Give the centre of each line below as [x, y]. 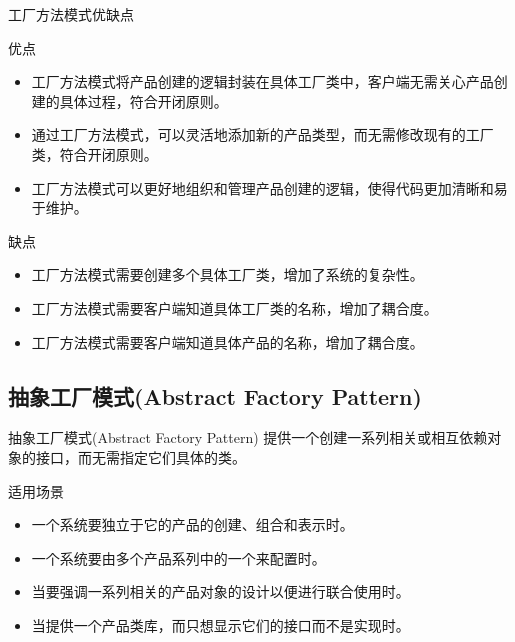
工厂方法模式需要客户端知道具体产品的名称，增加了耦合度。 [227, 341]
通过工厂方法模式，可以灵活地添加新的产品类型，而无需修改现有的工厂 [262, 134]
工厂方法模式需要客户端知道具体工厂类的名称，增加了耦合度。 [234, 307]
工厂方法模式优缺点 [71, 14]
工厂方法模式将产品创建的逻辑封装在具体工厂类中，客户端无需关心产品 [262, 81]
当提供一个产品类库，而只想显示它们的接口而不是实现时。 [220, 624]
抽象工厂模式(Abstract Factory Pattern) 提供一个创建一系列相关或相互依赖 [248, 437]
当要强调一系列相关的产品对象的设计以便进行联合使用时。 [220, 591]
